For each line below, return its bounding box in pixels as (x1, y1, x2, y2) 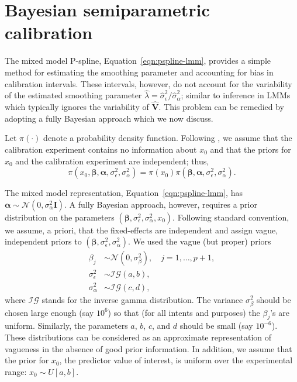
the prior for (5, 354, 49, 366)
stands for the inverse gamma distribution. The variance (42, 293, 243, 305)
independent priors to (5, 235, 82, 247)
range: (5, 365, 27, 377)
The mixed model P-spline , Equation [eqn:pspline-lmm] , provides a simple (5, 54, 271, 67)
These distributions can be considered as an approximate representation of (5, 331, 272, 343)
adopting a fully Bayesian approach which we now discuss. (5, 112, 213, 124)
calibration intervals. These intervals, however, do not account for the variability (5, 77, 292, 90)
